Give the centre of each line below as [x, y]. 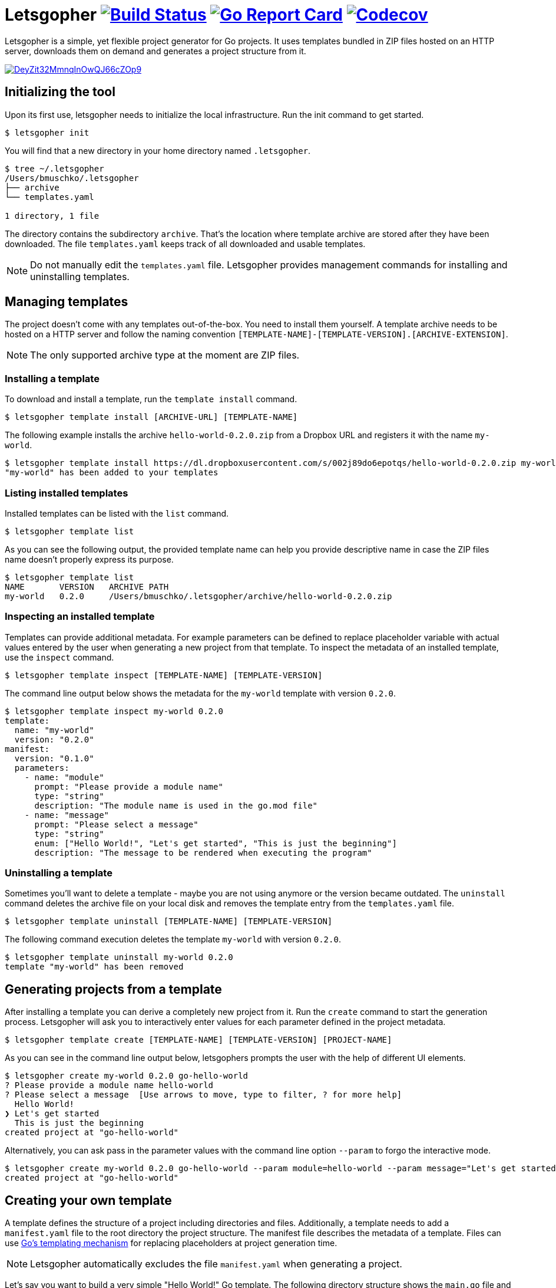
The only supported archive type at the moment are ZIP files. [165, 355]
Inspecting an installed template [80, 617]
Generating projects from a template [113, 989]
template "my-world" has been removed [94, 967]
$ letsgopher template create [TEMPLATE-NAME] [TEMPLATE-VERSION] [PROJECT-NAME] [198, 1040]
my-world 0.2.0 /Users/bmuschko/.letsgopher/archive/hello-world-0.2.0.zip [198, 596]
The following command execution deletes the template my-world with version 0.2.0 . [173, 939]
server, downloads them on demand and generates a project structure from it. [155, 51]
